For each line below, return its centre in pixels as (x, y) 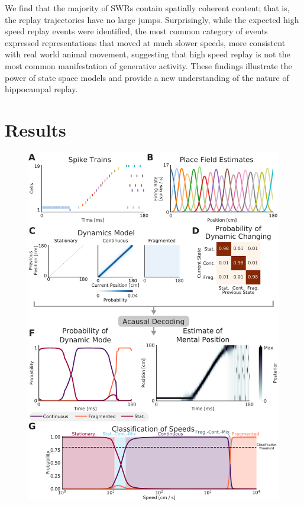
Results (35, 129)
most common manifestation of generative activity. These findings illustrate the (148, 65)
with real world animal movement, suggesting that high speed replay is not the (148, 54)
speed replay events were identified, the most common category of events (136, 31)
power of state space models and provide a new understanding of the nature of (147, 77)
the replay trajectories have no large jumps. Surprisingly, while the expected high (152, 19)
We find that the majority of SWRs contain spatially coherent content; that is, (147, 8)
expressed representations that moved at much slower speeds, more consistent (145, 42)
